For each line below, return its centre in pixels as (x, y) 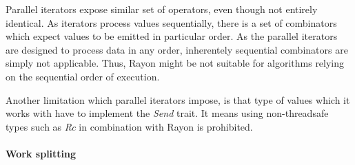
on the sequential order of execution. (83, 76)
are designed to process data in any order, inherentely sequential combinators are (177, 49)
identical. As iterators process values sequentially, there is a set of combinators (171, 22)
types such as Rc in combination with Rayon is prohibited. (129, 126)
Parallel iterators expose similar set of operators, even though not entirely (162, 9)
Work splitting (41, 153)
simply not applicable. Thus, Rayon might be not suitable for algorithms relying (175, 63)
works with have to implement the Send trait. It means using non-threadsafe (167, 113)
